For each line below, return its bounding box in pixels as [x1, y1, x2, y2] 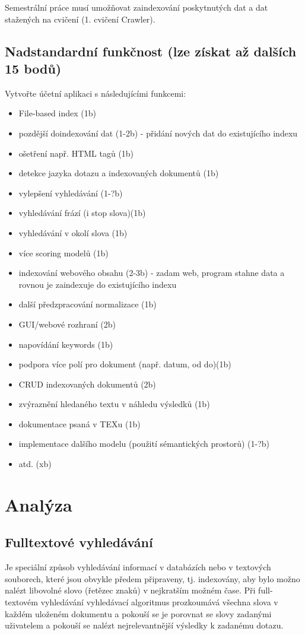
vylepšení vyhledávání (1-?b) [18, 186, 123, 199]
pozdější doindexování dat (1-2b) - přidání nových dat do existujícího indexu [18, 126, 298, 139]
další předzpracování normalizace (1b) [18, 298, 157, 310]
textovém [5, 596, 38, 608]
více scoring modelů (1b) [18, 246, 109, 259]
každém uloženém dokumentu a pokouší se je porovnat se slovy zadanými [5, 607, 272, 620]
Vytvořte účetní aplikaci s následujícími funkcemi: [5, 87, 186, 99]
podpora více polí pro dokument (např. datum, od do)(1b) [18, 358, 231, 370]
